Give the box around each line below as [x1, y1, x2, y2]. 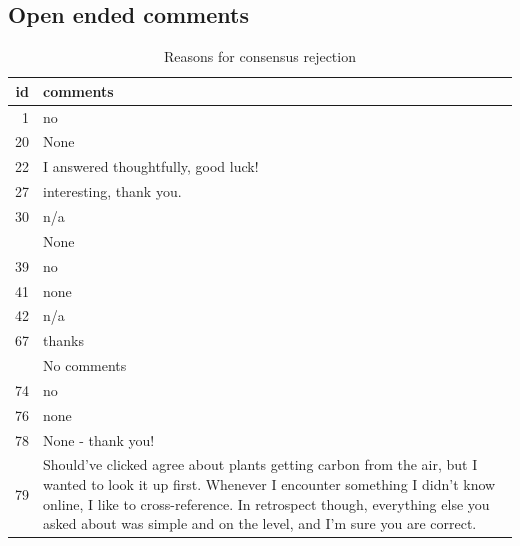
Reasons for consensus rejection [164, 46, 356, 67]
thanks [43, 330, 84, 351]
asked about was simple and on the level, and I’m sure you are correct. [43, 513, 477, 534]
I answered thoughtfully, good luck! [43, 156, 259, 177]
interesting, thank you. [43, 181, 182, 202]
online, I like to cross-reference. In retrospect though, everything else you [43, 493, 490, 514]
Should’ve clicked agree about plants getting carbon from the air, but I [43, 454, 478, 475]
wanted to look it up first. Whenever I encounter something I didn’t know [43, 474, 496, 495]
